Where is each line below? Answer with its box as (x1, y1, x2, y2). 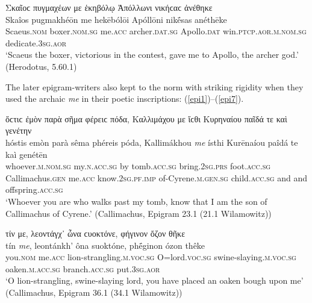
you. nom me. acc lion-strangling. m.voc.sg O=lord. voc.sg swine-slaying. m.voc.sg (5, 251, 296, 263)
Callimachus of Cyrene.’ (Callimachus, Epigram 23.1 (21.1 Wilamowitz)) (5, 207, 272, 219)
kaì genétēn (5, 148, 48, 160)
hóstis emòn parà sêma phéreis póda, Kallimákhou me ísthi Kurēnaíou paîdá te (5, 136, 298, 148)
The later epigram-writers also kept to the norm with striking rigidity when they (5, 80, 304, 93)
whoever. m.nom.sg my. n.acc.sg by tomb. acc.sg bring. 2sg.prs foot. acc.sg (5, 160, 271, 172)
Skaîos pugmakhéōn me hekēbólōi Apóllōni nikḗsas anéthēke (5, 13, 227, 25)
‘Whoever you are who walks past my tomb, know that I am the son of (5, 195, 267, 207)
